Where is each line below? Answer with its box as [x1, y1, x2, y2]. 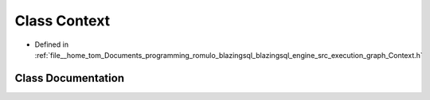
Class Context [14, 12, 111, 29]
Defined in [34, 40, 69, 49]
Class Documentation [14, 71, 125, 85]
